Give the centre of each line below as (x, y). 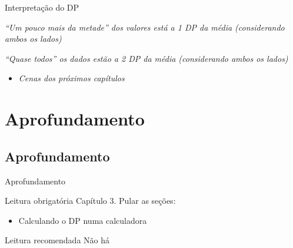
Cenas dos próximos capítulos (71, 78)
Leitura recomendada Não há (57, 240)
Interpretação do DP (42, 7)
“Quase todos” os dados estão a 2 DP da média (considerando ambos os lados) (146, 58)
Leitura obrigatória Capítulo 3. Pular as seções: (90, 201)
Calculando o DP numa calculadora (83, 220)
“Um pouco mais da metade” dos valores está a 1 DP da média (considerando (145, 27)
